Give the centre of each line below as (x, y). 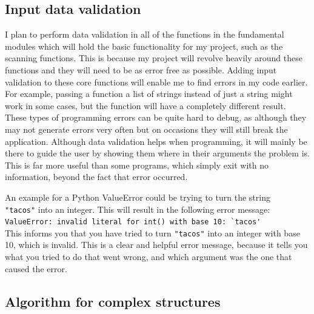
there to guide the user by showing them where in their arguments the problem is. (157, 153)
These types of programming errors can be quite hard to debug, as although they (156, 117)
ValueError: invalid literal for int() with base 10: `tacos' (133, 222)
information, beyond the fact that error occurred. (96, 177)
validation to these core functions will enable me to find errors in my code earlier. (156, 82)
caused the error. (36, 268)
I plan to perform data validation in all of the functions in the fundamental (145, 34)
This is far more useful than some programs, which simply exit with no (137, 165)
